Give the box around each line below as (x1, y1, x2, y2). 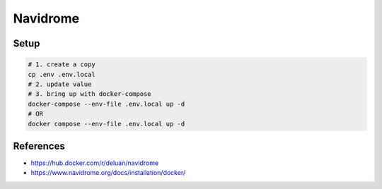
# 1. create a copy (28, 61, 95, 68)
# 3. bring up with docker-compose (28, 90, 151, 98)
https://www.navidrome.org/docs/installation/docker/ (30, 169, 186, 177)
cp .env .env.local (28, 71, 95, 78)
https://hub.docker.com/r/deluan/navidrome (30, 159, 159, 167)
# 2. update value (28, 80, 92, 88)
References (13, 140, 65, 152)
